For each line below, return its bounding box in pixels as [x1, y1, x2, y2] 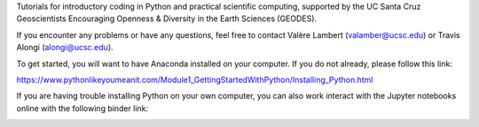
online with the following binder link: [16, 102, 149, 114]
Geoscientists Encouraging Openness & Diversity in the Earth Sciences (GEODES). [16, 13, 318, 24]
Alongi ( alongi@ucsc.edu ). [16, 42, 114, 53]
